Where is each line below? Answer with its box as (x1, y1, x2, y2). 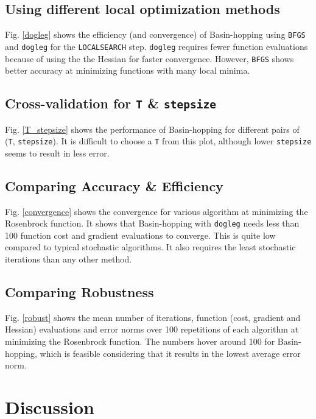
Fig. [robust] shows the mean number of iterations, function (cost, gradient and (5, 311, 301, 323)
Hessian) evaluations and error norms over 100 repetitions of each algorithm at (5, 323, 299, 336)
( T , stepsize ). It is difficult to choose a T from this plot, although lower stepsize (5, 135, 312, 147)
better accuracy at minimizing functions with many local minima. (5, 64, 250, 77)
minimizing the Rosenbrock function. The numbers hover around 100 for (5, 335, 275, 348)
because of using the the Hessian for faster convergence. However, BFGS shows (5, 52, 294, 65)
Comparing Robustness (5, 283, 154, 301)
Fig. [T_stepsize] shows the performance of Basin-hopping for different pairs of (5, 122, 300, 135)
